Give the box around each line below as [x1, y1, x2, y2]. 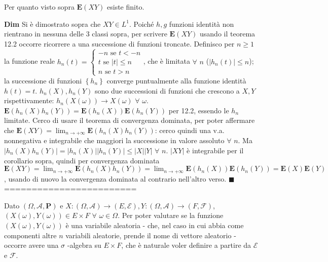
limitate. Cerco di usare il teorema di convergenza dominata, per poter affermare [4, 115, 255, 125]
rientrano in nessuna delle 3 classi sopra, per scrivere [4, 28, 167, 39]
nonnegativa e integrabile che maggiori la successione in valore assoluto [4, 135, 225, 146]
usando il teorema [200, 28, 256, 39]
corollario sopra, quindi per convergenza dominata [4, 155, 160, 165]
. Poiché [129, 18, 154, 29]
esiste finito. [107, 2, 144, 12]
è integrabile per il [187, 145, 244, 155]
